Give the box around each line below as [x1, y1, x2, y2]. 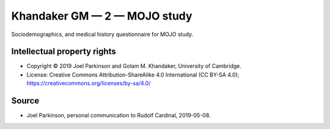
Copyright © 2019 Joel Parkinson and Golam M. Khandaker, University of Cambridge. [26, 62, 241, 70]
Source [11, 95, 40, 106]
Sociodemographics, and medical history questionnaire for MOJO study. [11, 31, 194, 38]
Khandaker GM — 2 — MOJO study [11, 9, 193, 23]
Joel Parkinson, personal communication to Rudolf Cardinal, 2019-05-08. [26, 112, 211, 119]
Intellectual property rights [11, 46, 116, 57]
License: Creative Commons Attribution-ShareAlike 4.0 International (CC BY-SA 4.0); [26, 71, 240, 78]
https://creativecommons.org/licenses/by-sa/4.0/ [26, 79, 151, 87]
